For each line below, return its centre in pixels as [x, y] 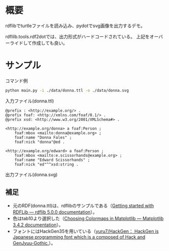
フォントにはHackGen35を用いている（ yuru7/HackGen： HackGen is [86, 231]
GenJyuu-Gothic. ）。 [34, 243]
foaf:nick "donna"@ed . [40, 142]
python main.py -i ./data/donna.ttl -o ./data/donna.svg [67, 90]
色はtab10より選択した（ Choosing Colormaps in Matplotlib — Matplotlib [88, 218]
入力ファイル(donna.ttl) [30, 101]
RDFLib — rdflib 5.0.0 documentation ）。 [55, 212]
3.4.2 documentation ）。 [38, 225]
